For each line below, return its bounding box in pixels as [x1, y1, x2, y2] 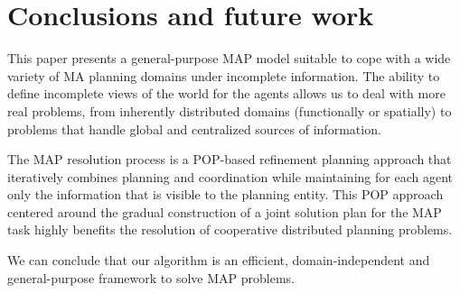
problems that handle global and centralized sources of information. [7, 119, 381, 138]
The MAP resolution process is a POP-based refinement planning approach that [7, 150, 452, 169]
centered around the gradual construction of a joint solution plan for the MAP [7, 202, 442, 221]
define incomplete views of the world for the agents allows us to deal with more [7, 84, 446, 103]
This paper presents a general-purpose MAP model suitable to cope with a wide [7, 49, 451, 68]
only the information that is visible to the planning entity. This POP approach [7, 185, 444, 204]
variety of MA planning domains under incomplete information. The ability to [7, 66, 440, 85]
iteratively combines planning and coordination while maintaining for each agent [7, 167, 453, 186]
